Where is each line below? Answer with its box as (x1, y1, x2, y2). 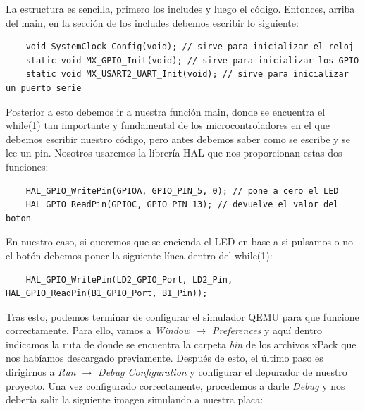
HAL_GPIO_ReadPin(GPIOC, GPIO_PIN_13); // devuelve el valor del (25, 200, 339, 210)
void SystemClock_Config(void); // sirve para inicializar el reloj (25, 42, 354, 52)
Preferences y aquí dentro (212, 323, 323, 338)
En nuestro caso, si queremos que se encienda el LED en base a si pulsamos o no (6, 234, 354, 249)
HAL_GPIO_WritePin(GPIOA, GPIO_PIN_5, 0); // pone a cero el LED (25, 185, 339, 196)
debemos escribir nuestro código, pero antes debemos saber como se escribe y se (6, 131, 350, 146)
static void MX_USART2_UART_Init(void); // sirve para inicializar (25, 69, 349, 80)
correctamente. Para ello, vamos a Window (6, 323, 190, 338)
